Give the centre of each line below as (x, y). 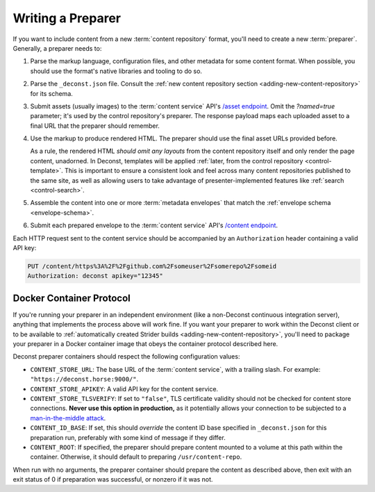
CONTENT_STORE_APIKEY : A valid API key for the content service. (124, 388)
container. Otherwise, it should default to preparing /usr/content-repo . (136, 457)
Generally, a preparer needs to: (57, 48)
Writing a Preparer (67, 18)
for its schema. (51, 93)
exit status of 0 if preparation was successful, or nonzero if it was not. (113, 479)
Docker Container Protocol (72, 298)
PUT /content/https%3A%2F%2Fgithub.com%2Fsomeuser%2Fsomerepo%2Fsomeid (152, 266)
